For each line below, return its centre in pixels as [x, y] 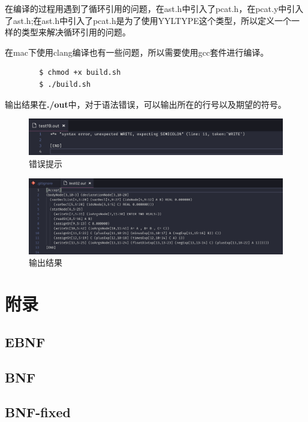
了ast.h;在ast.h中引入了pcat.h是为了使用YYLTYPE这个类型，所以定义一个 [148, 20]
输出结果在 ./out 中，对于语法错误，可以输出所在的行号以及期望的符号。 [146, 104]
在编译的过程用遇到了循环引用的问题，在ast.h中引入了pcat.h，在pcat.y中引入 [154, 8]
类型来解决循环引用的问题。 [76, 32]
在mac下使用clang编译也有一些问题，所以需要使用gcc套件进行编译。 [137, 52]
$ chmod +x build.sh [80, 73]
